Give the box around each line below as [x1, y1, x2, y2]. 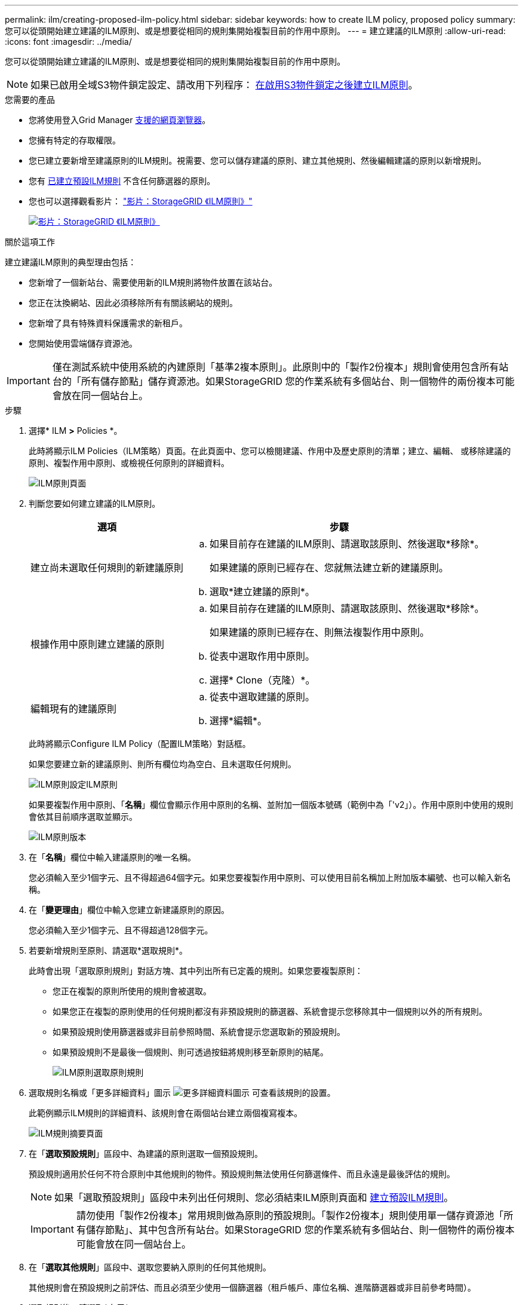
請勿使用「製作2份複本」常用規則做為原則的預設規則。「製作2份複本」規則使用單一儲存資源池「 [76, 1209, 504, 1221]
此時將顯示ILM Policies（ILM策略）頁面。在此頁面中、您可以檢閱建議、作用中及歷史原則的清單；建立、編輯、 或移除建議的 [29, 446, 511, 456]
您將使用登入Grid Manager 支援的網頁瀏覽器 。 [29, 115, 211, 125]
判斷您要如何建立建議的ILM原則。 [29, 498, 161, 508]
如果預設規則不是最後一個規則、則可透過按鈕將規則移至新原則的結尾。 [53, 1047, 328, 1057]
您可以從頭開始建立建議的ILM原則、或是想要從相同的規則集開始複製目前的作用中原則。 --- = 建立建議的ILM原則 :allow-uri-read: [5, 26, 506, 36]
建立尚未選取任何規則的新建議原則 [30, 562, 184, 574]
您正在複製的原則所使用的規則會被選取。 [53, 986, 211, 996]
